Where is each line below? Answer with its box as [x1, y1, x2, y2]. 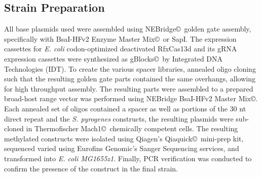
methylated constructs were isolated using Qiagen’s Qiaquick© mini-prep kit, [4, 133, 244, 143]
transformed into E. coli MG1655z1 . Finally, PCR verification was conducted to [4, 153, 252, 163]
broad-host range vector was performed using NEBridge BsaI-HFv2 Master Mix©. [4, 93, 258, 104]
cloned [4, 123, 24, 134]
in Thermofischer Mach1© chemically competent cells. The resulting [26, 123, 238, 134]
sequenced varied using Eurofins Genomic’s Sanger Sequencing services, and [4, 143, 239, 154]
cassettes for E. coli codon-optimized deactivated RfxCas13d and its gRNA [4, 43, 237, 54]
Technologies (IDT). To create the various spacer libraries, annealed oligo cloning [4, 63, 256, 74]
